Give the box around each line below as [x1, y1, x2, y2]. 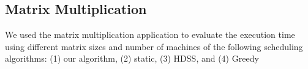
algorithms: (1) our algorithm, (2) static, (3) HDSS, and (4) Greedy [5, 52, 259, 65]
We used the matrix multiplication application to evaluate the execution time [5, 28, 295, 41]
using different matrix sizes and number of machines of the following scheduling [5, 40, 303, 53]
